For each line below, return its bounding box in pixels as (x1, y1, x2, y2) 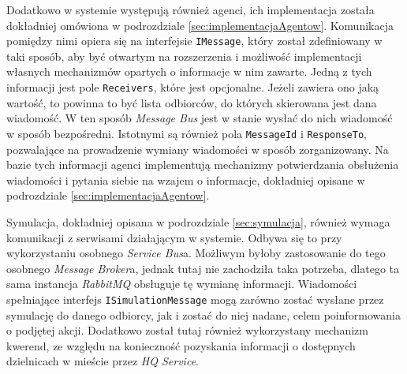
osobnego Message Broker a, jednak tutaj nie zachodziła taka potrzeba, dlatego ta (6, 260, 400, 276)
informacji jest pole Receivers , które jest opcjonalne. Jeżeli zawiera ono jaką (6, 79, 379, 95)
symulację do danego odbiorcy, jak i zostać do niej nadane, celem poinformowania (6, 306, 401, 323)
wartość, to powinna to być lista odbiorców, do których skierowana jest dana (6, 94, 377, 110)
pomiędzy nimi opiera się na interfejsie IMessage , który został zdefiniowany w (6, 32, 383, 49)
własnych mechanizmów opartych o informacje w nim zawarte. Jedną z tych (6, 63, 372, 80)
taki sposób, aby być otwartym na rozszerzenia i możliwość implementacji (6, 47, 362, 64)
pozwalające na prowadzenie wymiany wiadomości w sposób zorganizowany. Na (6, 140, 389, 157)
